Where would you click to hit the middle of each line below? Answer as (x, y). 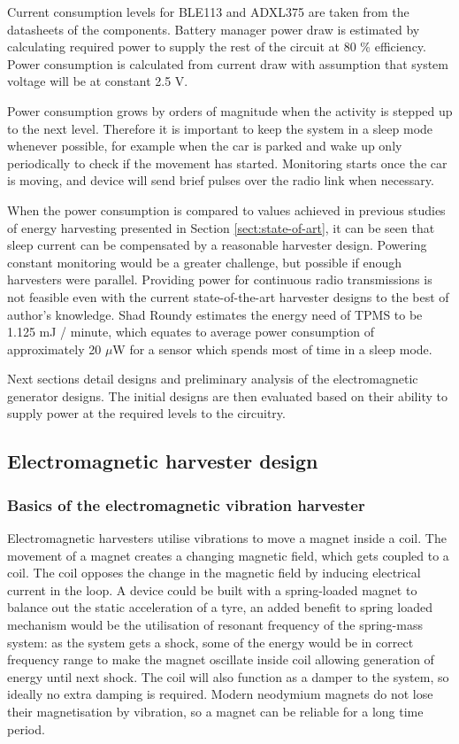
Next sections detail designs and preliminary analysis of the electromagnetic (213, 379)
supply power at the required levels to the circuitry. (146, 413)
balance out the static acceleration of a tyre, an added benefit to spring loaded (220, 607)
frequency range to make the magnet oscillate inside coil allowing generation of (221, 659)
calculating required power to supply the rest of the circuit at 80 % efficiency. (217, 46)
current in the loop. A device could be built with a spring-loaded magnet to (212, 589)
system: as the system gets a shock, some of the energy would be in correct (210, 642)
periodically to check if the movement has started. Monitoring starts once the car (227, 163)
